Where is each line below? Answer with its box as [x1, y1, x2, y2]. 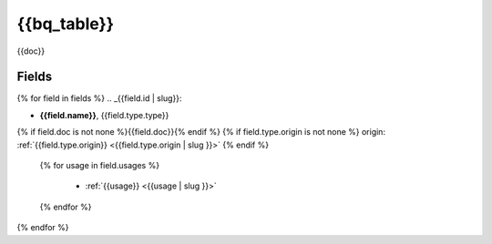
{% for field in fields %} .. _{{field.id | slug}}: [16, 93, 182, 104]
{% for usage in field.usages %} [39, 160, 159, 171]
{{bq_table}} [16, 14, 114, 34]
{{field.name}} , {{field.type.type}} [39, 109, 169, 120]
